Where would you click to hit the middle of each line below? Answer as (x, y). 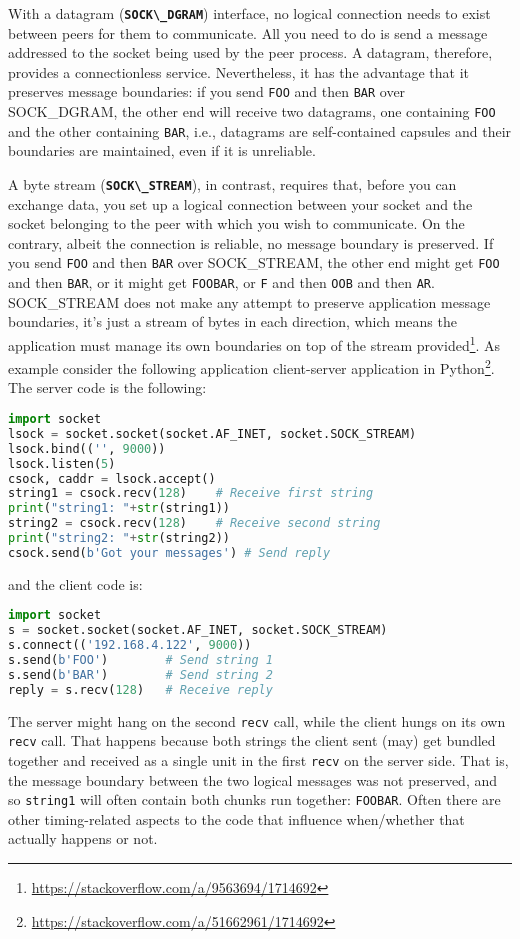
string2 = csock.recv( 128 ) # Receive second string (194, 523)
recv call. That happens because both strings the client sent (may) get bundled (252, 740)
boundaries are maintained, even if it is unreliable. (162, 150)
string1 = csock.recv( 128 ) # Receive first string (191, 493)
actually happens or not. (83, 838)
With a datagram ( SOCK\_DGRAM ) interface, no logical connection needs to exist (249, 13)
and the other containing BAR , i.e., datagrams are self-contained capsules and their (260, 130)
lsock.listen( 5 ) (62, 463)
